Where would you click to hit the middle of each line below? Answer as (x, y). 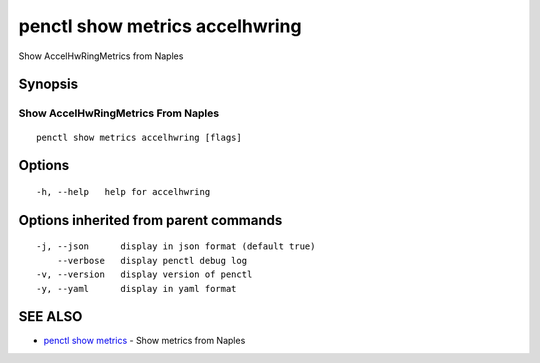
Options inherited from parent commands (150, 220)
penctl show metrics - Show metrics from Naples (144, 341)
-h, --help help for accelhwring (123, 191)
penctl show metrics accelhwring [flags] (139, 137)
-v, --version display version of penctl (144, 274)
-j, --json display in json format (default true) (176, 246)
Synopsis (48, 84)
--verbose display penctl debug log (152, 260)
